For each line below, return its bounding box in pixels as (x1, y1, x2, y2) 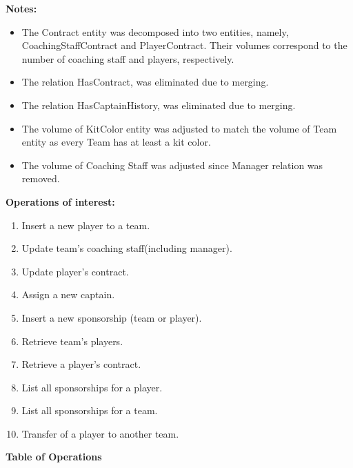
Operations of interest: (6, 194, 115, 208)
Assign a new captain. (21, 287, 115, 302)
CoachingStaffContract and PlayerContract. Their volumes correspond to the (21, 38, 347, 52)
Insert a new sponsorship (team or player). (21, 310, 202, 324)
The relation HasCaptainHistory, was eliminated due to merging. (21, 97, 296, 112)
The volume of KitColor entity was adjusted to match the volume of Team (21, 121, 337, 135)
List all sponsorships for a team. (21, 403, 158, 418)
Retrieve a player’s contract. (21, 357, 141, 371)
